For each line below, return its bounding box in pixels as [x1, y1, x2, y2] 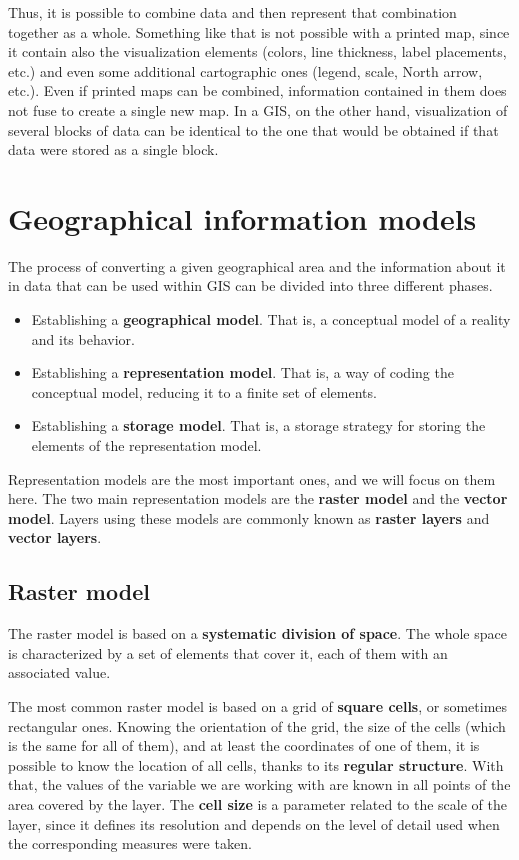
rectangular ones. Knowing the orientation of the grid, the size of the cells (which [8, 715, 506, 736]
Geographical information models [8, 197, 477, 238]
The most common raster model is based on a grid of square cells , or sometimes [8, 695, 508, 716]
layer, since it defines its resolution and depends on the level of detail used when [8, 813, 500, 834]
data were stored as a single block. [8, 139, 219, 160]
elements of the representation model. [31, 435, 262, 456]
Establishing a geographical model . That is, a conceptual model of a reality [31, 309, 511, 330]
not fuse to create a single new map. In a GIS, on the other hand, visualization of [8, 99, 508, 120]
